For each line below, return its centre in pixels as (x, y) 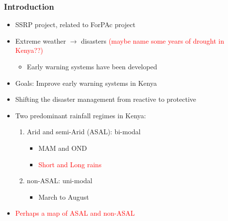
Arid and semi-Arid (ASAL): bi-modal (84, 132)
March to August (64, 197)
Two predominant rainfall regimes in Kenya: (81, 115)
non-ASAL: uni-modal (60, 181)
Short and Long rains (70, 164)
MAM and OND (63, 148)
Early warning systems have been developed (92, 66)
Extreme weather (41, 40)
